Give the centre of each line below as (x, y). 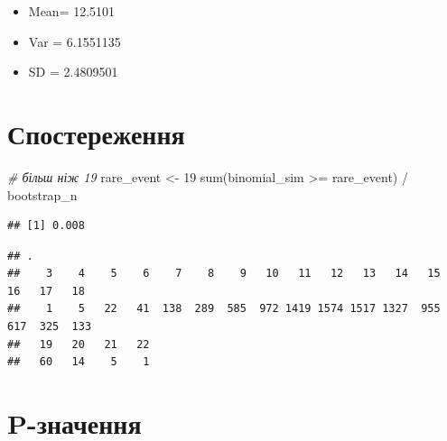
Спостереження (96, 133)
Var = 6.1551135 (74, 41)
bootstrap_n (42, 194)
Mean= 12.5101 (72, 11)
